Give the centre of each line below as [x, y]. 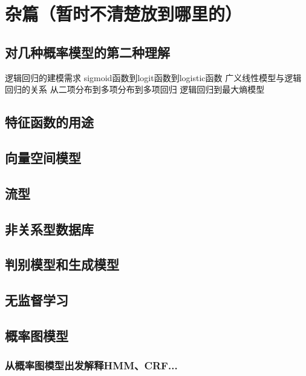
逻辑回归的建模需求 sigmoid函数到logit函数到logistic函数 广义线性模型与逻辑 [153, 77]
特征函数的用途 [49, 122]
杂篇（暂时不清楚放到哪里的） [124, 14]
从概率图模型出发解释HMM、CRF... [91, 365]
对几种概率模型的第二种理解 [87, 52]
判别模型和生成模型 [62, 264]
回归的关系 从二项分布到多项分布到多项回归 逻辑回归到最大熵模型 [135, 89]
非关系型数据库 [49, 229]
